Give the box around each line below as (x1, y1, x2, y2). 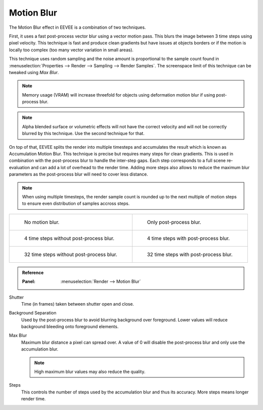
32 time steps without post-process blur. (24, 251, 117, 258)
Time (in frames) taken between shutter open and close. (21, 301, 134, 307)
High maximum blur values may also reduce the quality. (34, 369, 146, 375)
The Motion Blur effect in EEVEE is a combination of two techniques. (9, 24, 146, 30)
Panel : (22, 278, 36, 285)
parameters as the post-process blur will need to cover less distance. (9, 171, 149, 177)
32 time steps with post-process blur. (147, 251, 233, 258)
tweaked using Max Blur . (9, 69, 59, 75)
